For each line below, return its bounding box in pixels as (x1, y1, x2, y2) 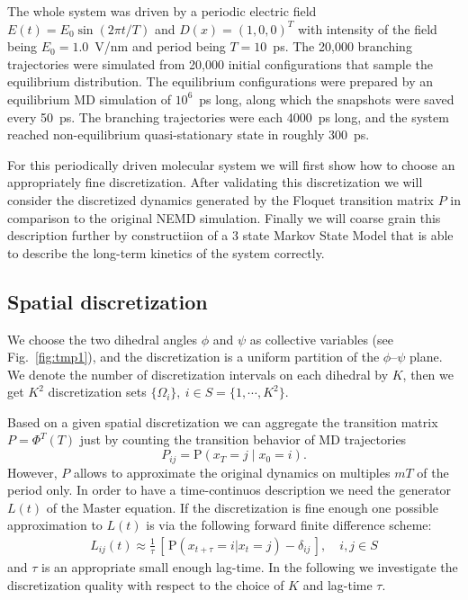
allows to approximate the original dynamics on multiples (73, 462, 391, 481)
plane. (409, 347, 443, 366)
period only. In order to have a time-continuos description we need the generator (7, 480, 452, 499)
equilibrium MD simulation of (7, 89, 171, 108)
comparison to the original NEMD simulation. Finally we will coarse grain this (7, 208, 441, 227)
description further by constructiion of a (7, 226, 229, 245)
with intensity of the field (297, 19, 437, 38)
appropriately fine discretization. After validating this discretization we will (7, 173, 423, 192)
